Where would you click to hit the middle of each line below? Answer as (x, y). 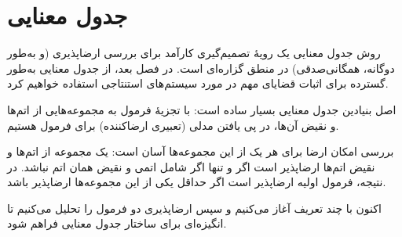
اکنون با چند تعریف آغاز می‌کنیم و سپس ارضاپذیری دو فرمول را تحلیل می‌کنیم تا (194, 208)
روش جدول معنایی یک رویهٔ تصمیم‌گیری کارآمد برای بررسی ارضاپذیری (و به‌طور (194, 53)
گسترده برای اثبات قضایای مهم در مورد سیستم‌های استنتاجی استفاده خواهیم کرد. (198, 83)
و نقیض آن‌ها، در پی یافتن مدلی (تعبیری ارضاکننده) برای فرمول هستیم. (173, 125)
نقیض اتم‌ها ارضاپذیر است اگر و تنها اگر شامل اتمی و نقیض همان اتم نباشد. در (191, 166)
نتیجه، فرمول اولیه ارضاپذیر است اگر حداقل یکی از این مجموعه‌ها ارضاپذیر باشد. (197, 182)
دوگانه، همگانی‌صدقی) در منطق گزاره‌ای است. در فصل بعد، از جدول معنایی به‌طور (201, 68)
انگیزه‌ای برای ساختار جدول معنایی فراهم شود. (117, 223)
